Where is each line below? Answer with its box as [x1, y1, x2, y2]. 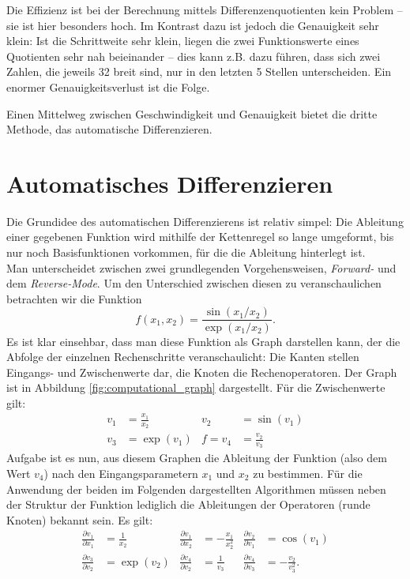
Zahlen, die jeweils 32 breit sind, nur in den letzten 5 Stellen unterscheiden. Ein [6, 63, 392, 80]
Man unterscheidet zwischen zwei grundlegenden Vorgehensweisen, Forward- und [6, 259, 397, 276]
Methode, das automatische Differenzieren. [6, 121, 213, 137]
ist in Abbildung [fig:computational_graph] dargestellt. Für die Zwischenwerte [6, 379, 386, 396]
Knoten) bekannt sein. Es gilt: [6, 511, 153, 528]
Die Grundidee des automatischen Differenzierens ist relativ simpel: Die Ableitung [6, 212, 404, 229]
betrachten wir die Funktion [6, 290, 142, 306]
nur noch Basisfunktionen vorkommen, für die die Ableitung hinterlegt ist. [6, 244, 366, 261]
